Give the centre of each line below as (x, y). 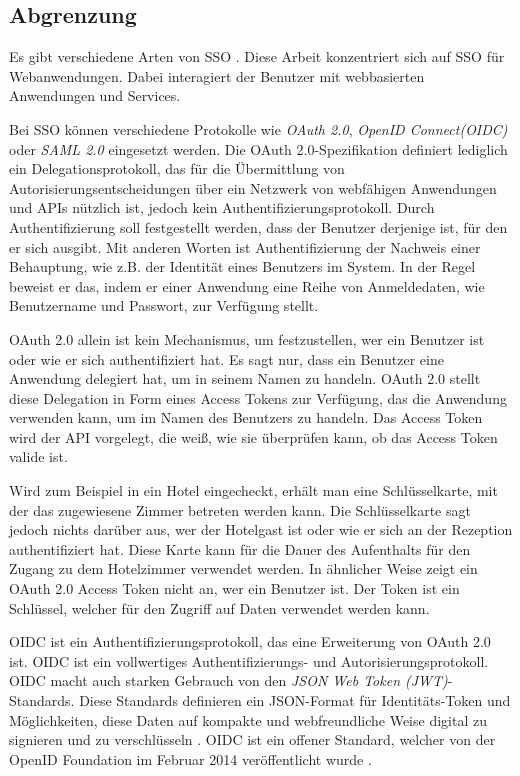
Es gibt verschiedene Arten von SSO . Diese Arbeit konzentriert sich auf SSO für (257, 56)
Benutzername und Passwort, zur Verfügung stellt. (164, 305)
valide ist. (38, 456)
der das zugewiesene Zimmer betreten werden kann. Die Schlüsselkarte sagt (240, 509)
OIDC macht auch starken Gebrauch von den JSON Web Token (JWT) (228, 680)
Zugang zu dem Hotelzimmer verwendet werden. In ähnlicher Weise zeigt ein (243, 568)
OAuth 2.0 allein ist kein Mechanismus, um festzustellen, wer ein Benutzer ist (247, 338)
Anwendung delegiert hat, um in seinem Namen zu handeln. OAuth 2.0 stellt (245, 378)
